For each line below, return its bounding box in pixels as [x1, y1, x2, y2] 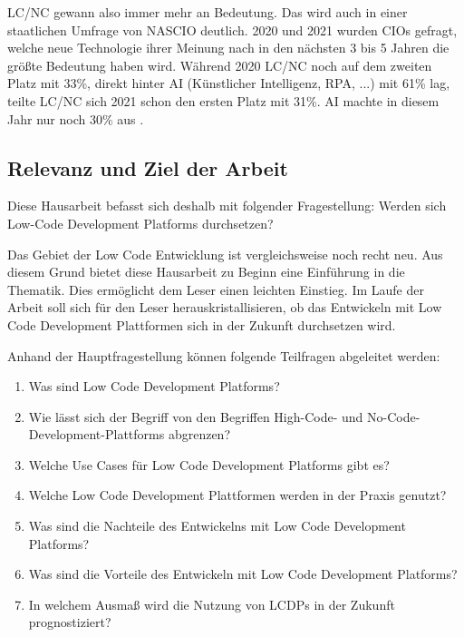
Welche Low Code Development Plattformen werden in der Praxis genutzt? [28, 485, 447, 505]
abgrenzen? [168, 425, 231, 444]
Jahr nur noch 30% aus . [7, 109, 144, 128]
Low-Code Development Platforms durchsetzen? [7, 213, 274, 232]
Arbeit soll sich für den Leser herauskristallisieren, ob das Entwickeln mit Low [7, 298, 442, 317]
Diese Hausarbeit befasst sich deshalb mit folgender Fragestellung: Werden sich [7, 196, 447, 215]
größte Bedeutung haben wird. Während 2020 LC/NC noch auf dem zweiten [7, 55, 432, 74]
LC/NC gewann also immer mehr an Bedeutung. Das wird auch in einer [7, 3, 408, 21]
